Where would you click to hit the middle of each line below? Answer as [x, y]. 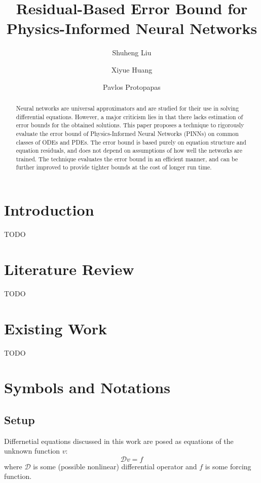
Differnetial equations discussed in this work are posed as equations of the [119, 441]
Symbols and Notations [87, 387]
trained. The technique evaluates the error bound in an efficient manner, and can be [127, 159]
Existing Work [55, 328]
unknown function [32, 451]
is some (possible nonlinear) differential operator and [115, 466]
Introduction [49, 210]
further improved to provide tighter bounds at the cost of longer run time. [114, 167]
